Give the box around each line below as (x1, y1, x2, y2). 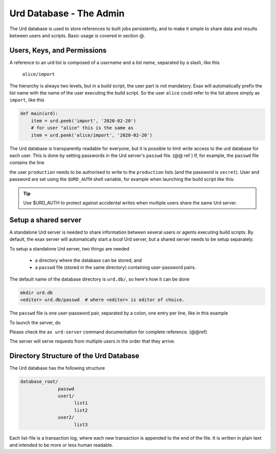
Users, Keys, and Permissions (9, 46, 107, 55)
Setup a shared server (9, 215, 82, 224)
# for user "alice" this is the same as (31, 125, 134, 131)
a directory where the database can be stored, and (35, 257, 142, 263)
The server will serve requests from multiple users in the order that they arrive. (9, 338, 176, 345)
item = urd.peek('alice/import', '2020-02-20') (31, 132, 153, 138)
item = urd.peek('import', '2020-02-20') (31, 118, 136, 124)
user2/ (58, 415, 75, 420)
